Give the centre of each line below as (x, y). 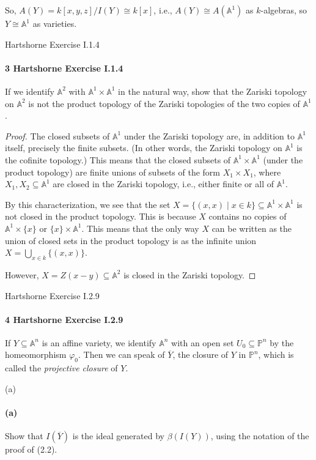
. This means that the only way (140, 228)
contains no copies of (248, 216)
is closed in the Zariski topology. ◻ (190, 274)
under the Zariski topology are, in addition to (209, 135)
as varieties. (55, 23)
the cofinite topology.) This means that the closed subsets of (118, 159)
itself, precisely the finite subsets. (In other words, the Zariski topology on (144, 148)
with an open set (203, 342)
